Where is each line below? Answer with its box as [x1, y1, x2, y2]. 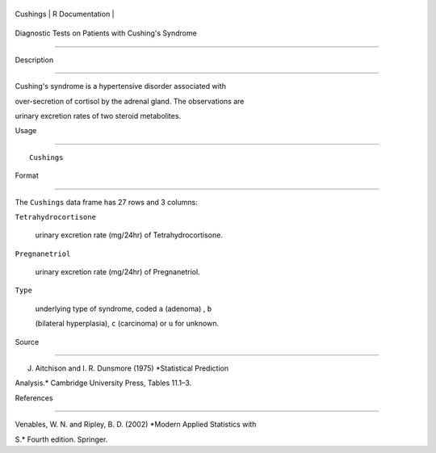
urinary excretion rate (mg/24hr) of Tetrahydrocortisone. [35, 230, 224, 240]
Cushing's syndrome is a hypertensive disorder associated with [15, 82, 226, 91]
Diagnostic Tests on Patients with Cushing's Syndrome [15, 28, 197, 38]
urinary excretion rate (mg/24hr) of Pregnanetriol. [35, 267, 201, 277]
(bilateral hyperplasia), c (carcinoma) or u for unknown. [35, 319, 220, 329]
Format [15, 170, 40, 181]
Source [15, 337, 40, 346]
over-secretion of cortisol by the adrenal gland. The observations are [15, 96, 245, 106]
